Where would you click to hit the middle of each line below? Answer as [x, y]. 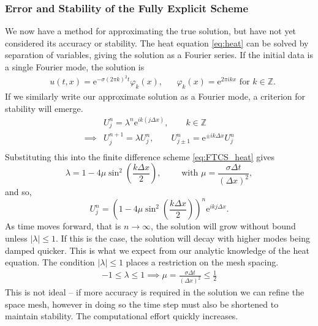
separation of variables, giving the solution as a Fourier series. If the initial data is [159, 55]
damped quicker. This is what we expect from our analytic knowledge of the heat [157, 250]
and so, [18, 192]
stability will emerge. [44, 108]
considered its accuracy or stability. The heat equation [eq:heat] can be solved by [157, 43]
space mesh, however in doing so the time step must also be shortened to [142, 304]
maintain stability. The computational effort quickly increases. [122, 316]
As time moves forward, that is [63, 226]
